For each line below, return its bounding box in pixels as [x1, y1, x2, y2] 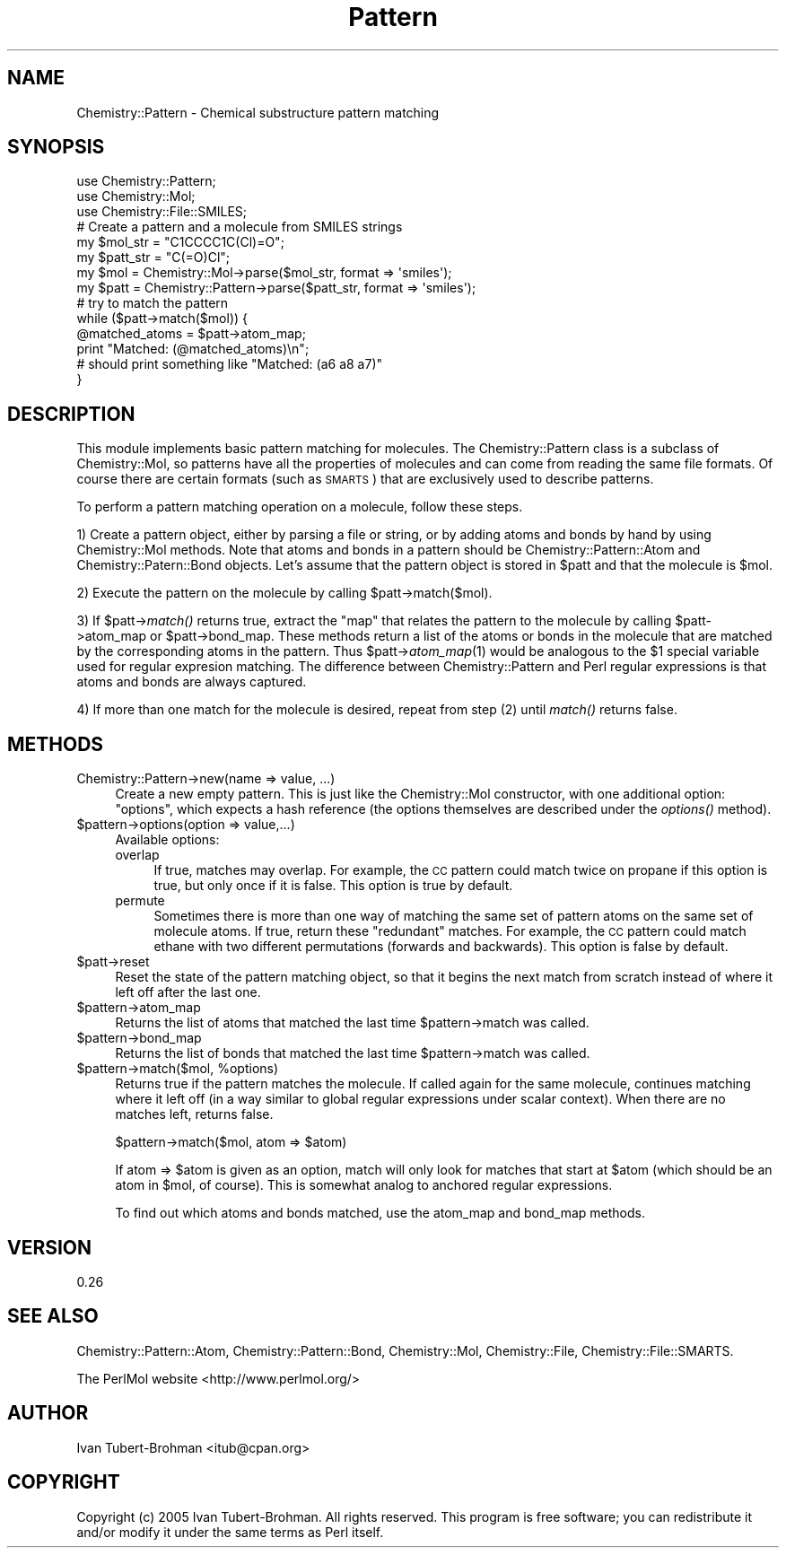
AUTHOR [7, 1402, 89, 1425]
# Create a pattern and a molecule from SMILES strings [76, 219, 403, 235]
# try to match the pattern [76, 295, 229, 311]
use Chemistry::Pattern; [76, 173, 216, 189]
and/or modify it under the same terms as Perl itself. [76, 1524, 384, 1540]
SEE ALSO [7, 1305, 99, 1328]
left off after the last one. [115, 984, 261, 1000]
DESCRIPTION [7, 402, 135, 425]
